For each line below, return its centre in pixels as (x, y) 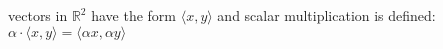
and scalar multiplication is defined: (326, 15)
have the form (134, 15)
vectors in (38, 15)
